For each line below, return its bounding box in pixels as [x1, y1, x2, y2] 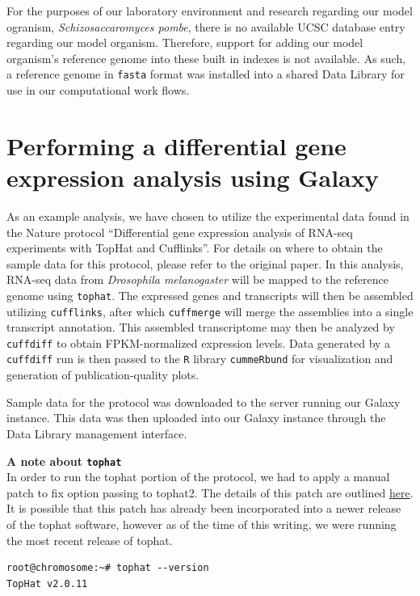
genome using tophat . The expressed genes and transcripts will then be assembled [6, 286, 414, 303]
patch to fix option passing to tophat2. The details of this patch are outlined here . [6, 484, 414, 501]
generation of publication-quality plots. [6, 366, 199, 383]
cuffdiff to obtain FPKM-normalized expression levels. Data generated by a [6, 334, 391, 351]
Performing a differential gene [6, 129, 346, 162]
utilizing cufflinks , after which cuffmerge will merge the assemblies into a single [6, 302, 414, 319]
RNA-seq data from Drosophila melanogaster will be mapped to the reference [6, 271, 388, 288]
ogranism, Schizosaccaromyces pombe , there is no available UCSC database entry [6, 18, 405, 35]
